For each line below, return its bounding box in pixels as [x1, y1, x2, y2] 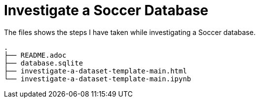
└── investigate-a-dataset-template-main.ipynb [4, 74, 191, 83]
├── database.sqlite [4, 59, 83, 67]
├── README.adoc [4, 51, 67, 59]
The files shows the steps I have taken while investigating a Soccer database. [4, 28, 256, 36]
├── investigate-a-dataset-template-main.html [4, 67, 187, 75]
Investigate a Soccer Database [4, 2, 209, 19]
